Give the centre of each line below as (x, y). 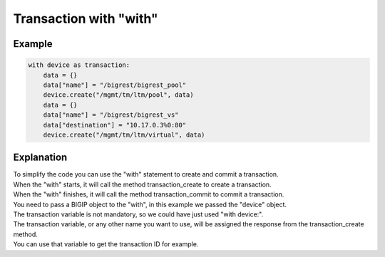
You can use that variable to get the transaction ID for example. (106, 244)
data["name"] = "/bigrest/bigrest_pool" (115, 85)
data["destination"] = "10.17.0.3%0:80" (115, 125)
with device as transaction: (79, 65)
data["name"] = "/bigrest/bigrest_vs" (111, 115)
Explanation (40, 158)
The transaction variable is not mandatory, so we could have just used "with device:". (138, 214)
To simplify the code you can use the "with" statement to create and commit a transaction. (146, 174)
